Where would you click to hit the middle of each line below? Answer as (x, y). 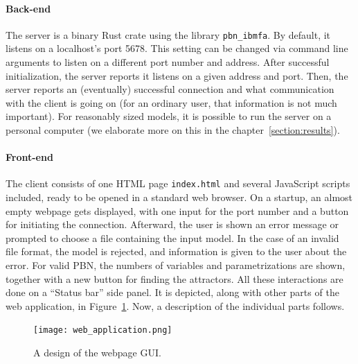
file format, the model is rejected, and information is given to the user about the (176, 251)
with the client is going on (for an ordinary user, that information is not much (171, 102)
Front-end (29, 157)
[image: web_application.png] (103, 330)
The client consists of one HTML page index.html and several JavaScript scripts (178, 183)
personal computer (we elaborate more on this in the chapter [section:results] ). (173, 130)
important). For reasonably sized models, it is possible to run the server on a (169, 116)
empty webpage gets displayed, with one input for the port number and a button (177, 210)
